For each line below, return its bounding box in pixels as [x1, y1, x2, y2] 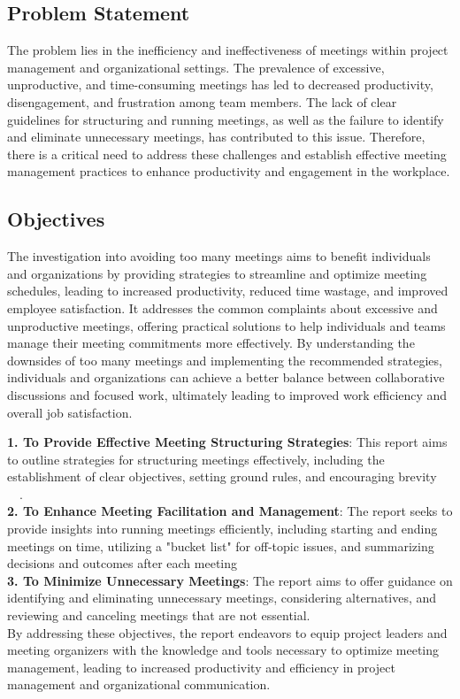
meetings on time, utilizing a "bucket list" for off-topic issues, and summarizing [7, 536, 434, 555]
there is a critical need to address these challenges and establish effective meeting [7, 144, 447, 163]
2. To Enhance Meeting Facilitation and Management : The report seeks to [7, 502, 453, 520]
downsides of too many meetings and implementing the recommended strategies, [7, 350, 442, 369]
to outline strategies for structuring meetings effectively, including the [7, 449, 385, 468]
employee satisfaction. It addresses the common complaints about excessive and [7, 298, 438, 317]
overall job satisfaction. [7, 403, 133, 421]
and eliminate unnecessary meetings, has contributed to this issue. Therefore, [7, 127, 425, 146]
